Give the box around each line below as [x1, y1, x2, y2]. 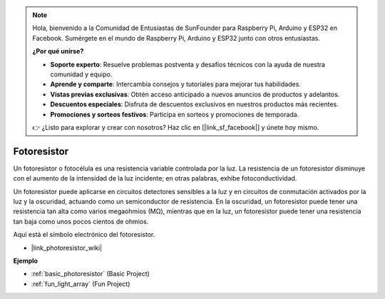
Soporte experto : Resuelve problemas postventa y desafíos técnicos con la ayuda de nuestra [50, 60, 326, 69]
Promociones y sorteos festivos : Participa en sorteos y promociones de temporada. [50, 110, 299, 118]
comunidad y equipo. [50, 70, 113, 78]
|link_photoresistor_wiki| [31, 243, 103, 252]
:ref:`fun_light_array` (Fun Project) [31, 279, 130, 288]
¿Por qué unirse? [32, 47, 84, 56]
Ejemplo [13, 256, 38, 265]
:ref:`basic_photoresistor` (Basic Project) [31, 270, 150, 278]
